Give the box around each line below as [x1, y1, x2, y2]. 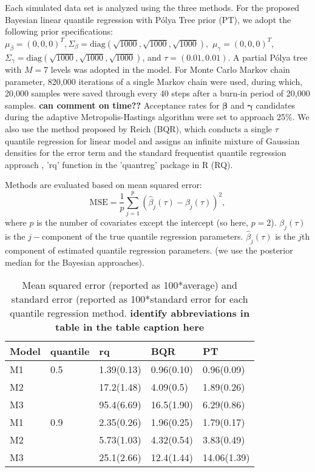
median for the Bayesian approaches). [5, 255, 144, 268]
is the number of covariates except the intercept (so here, [36, 216, 248, 229]
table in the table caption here [55, 320, 205, 334]
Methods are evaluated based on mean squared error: [5, 178, 202, 191]
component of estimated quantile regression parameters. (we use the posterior [5, 243, 293, 256]
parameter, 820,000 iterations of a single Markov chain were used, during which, [5, 75, 303, 87]
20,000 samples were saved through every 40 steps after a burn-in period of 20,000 [5, 87, 310, 99]
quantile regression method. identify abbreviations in [10, 306, 250, 320]
